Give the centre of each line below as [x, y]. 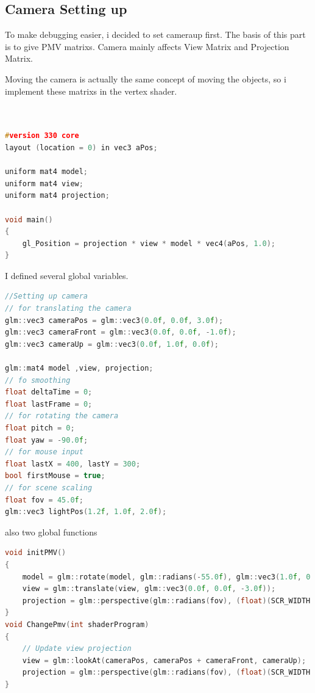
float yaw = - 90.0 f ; [47, 440]
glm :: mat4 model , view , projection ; [79, 368]
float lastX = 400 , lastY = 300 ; [73, 464]
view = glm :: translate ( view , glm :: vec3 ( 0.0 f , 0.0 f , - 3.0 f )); [149, 589]
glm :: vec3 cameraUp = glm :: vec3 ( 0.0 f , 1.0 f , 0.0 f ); [112, 344]
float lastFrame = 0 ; [49, 404]
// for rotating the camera [62, 416]
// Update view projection [77, 649]
